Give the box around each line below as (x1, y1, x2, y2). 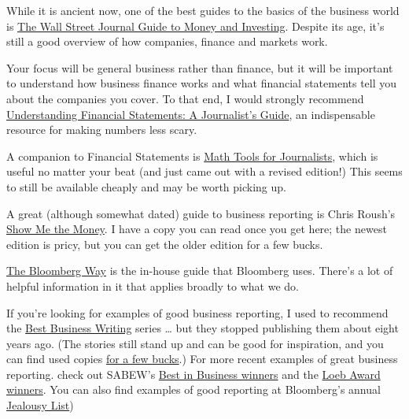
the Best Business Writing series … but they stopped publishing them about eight (6, 320, 399, 336)
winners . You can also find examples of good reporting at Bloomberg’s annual (6, 381, 381, 398)
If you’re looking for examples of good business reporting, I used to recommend (6, 304, 389, 321)
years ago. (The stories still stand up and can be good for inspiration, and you (6, 335, 384, 351)
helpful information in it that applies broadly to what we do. (6, 277, 299, 294)
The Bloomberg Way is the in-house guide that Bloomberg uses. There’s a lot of (6, 262, 393, 279)
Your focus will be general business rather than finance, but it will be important (6, 59, 393, 76)
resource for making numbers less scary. (6, 121, 197, 138)
